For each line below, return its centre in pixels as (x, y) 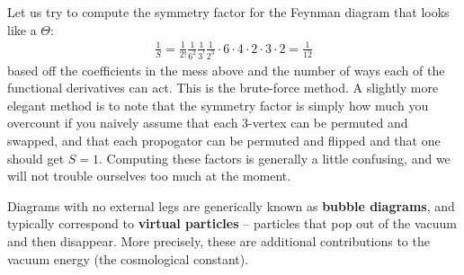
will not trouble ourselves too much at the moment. (149, 176)
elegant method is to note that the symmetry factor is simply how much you (218, 105)
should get (36, 158)
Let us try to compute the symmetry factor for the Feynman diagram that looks (228, 12)
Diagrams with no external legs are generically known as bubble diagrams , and (231, 205)
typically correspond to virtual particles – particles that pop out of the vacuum (232, 223)
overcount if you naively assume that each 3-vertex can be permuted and (208, 123)
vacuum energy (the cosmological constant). (128, 258)
